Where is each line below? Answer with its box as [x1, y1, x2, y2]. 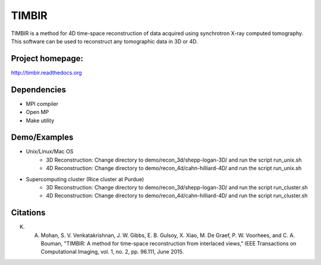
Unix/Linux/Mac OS [26, 148, 74, 155]
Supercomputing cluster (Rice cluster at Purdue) [26, 175, 144, 182]
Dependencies [11, 84, 67, 94]
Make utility [26, 116, 55, 124]
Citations [11, 208, 46, 218]
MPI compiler [26, 100, 59, 107]
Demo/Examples [11, 132, 74, 143]
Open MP [26, 109, 49, 116]
